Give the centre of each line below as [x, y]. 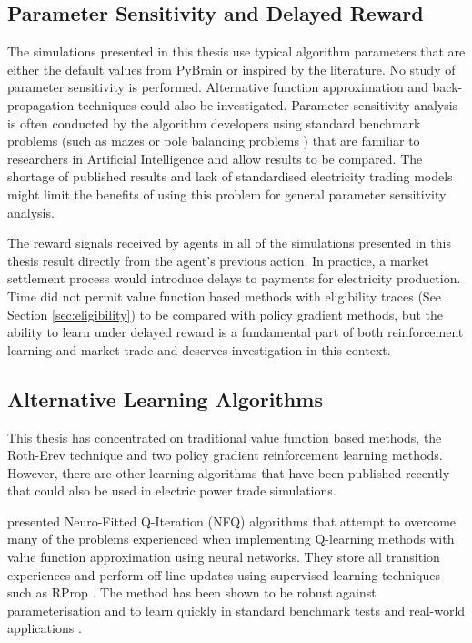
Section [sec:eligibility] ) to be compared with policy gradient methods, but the [225, 314]
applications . [45, 628]
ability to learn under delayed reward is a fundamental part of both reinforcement [236, 332]
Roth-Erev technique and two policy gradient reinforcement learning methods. [225, 455]
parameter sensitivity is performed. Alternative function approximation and [218, 87]
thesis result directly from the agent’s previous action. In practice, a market [218, 260]
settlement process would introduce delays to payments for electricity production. [234, 278]
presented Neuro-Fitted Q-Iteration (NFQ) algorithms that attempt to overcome [232, 521]
